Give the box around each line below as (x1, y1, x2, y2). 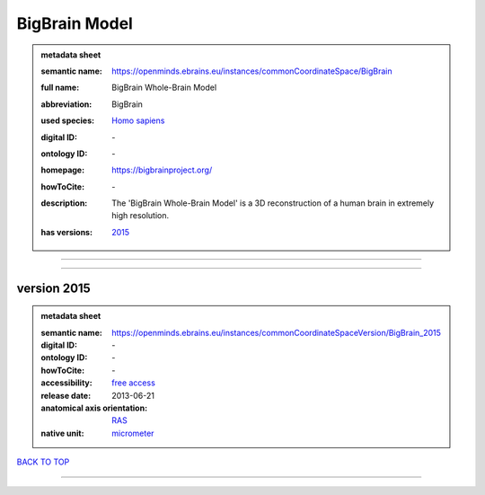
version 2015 (16, 280, 92, 296)
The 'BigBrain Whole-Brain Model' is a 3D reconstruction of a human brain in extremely (111, 198, 435, 208)
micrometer (111, 428, 154, 438)
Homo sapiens (111, 115, 165, 126)
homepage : (40, 164, 85, 175)
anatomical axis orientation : (40, 402, 148, 413)
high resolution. (111, 210, 170, 221)
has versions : (40, 226, 93, 237)
